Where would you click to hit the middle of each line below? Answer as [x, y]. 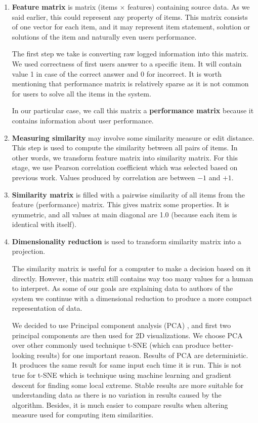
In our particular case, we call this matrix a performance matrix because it [133, 110]
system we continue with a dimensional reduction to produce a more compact [132, 298]
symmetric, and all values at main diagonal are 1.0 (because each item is [124, 214]
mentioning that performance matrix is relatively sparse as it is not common [130, 84]
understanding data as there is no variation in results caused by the [117, 395]
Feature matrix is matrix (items [64, 7]
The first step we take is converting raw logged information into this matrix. [130, 54]
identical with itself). [44, 224]
